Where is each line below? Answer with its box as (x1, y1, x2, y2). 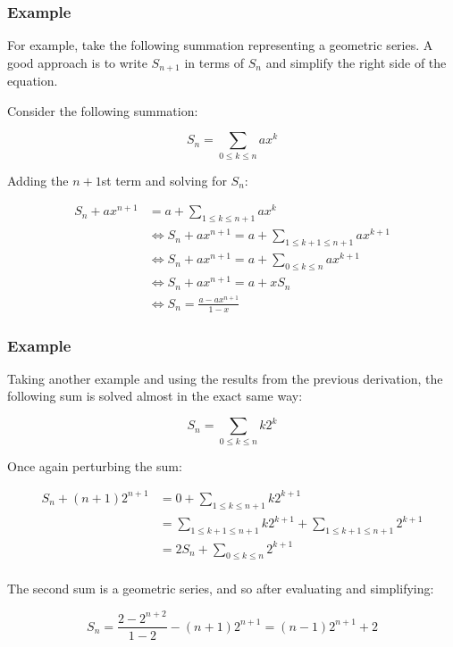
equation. (7, 71, 58, 90)
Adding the (7, 170, 69, 189)
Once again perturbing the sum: (7, 456, 182, 475)
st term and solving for (101, 170, 227, 189)
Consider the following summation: (7, 101, 198, 120)
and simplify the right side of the (265, 53, 447, 71)
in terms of (184, 53, 245, 71)
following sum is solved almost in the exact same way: (7, 386, 303, 405)
